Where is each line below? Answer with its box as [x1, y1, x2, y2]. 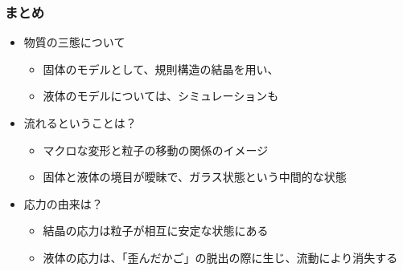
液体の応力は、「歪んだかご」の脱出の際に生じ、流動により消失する [43, 249, 398, 265]
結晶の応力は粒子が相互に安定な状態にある [43, 222, 269, 239]
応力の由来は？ [23, 195, 103, 212]
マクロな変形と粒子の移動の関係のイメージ [43, 141, 269, 158]
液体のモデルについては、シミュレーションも [43, 87, 279, 104]
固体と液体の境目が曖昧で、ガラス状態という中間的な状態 [43, 168, 347, 185]
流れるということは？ [23, 115, 137, 131]
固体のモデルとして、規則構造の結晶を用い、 [43, 60, 279, 77]
